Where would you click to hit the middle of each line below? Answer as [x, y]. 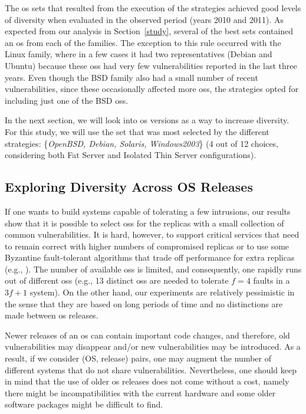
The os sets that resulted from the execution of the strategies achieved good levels [153, 8]
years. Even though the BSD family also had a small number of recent [131, 77]
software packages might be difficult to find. [84, 404]
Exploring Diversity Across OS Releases [129, 187]
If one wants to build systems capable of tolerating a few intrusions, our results [148, 211]
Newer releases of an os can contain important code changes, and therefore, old [147, 335]
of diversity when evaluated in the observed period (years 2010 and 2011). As [144, 19]
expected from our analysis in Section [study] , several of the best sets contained [149, 31]
